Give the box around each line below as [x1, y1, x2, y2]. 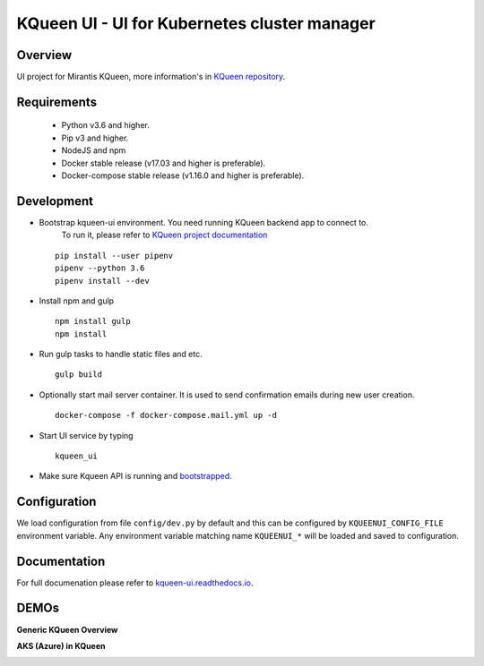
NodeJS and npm [61, 145, 126, 156]
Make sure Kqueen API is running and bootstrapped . [39, 471, 232, 482]
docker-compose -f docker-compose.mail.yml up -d [55, 410, 278, 421]
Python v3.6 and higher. [61, 120, 150, 131]
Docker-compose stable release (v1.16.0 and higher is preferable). [61, 170, 305, 181]
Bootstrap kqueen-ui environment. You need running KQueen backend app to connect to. [39, 217, 369, 227]
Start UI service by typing [39, 430, 134, 440]
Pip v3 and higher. [61, 132, 129, 143]
